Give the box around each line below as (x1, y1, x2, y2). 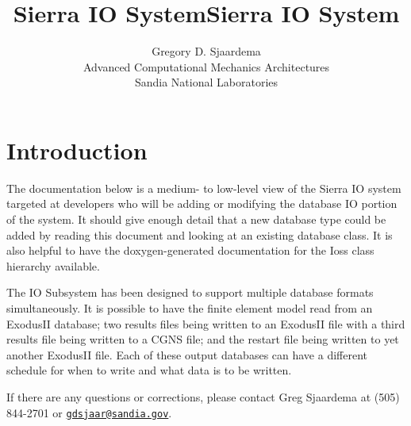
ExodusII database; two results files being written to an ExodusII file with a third (6, 315, 405, 332)
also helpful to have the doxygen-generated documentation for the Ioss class (6, 242, 375, 259)
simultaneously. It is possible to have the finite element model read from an (6, 300, 373, 316)
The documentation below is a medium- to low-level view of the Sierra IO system (6, 179, 401, 196)
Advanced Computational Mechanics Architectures (83, 58, 330, 75)
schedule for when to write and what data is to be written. (6, 362, 292, 378)
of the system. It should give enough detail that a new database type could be (6, 211, 386, 228)
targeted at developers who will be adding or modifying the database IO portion (6, 195, 398, 212)
